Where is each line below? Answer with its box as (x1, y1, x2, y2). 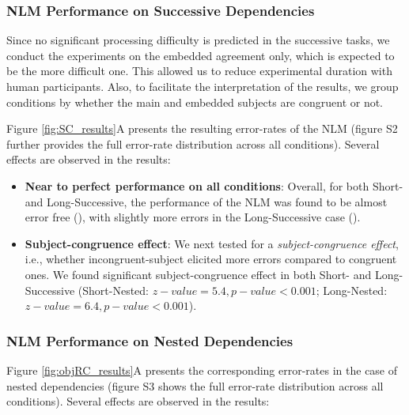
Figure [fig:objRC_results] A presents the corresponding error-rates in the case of (6, 361, 398, 378)
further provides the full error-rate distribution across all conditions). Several (6, 135, 380, 152)
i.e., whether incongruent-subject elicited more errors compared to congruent (25, 251, 397, 267)
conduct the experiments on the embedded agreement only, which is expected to (6, 47, 395, 63)
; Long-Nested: (316, 281, 388, 298)
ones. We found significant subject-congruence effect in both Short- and (25, 266, 372, 282)
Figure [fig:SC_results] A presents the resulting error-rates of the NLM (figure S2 (6, 120, 398, 137)
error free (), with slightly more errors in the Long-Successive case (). (25, 209, 361, 225)
